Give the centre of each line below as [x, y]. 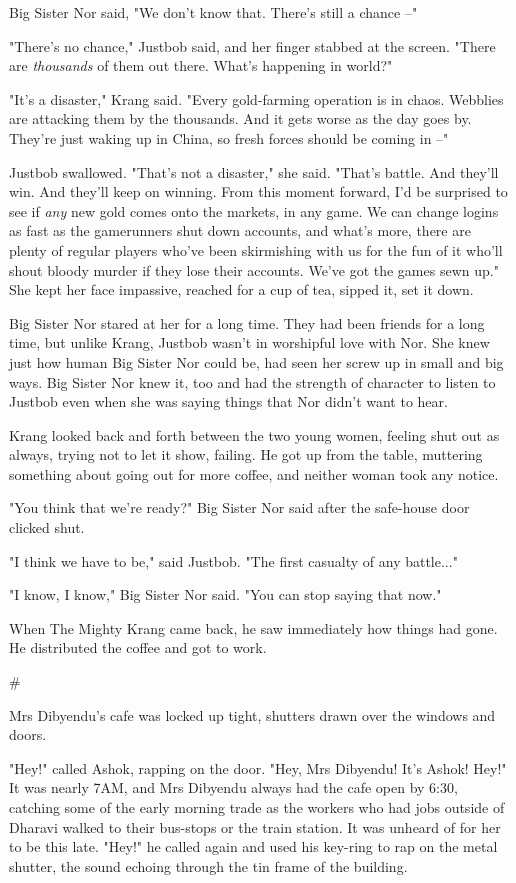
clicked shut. [47, 527]
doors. [28, 734]
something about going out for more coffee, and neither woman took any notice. [254, 473]
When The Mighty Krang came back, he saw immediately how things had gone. [253, 627]
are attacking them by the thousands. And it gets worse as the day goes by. [240, 118]
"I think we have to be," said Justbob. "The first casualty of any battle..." [233, 560]
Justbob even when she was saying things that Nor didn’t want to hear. [228, 401]
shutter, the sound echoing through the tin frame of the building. [208, 865]
